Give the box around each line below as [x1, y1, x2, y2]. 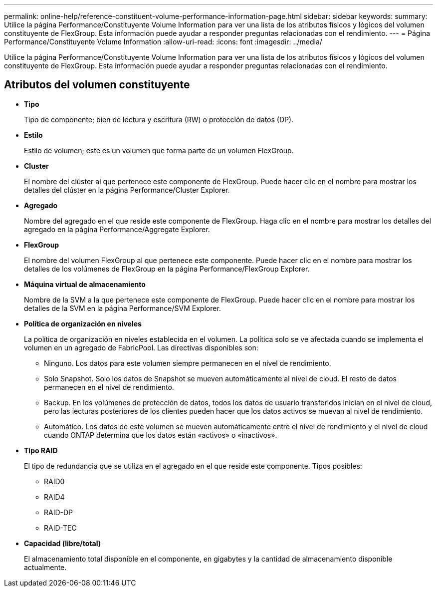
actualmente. [24, 563, 67, 572]
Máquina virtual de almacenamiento [24, 280, 146, 289]
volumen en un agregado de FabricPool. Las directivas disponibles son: [24, 343, 258, 352]
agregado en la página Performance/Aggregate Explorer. [24, 225, 210, 234]
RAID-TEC [44, 523, 77, 532]
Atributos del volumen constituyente [4, 78, 190, 91]
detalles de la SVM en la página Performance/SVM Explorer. [24, 303, 221, 312]
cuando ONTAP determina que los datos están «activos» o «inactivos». [44, 430, 277, 439]
